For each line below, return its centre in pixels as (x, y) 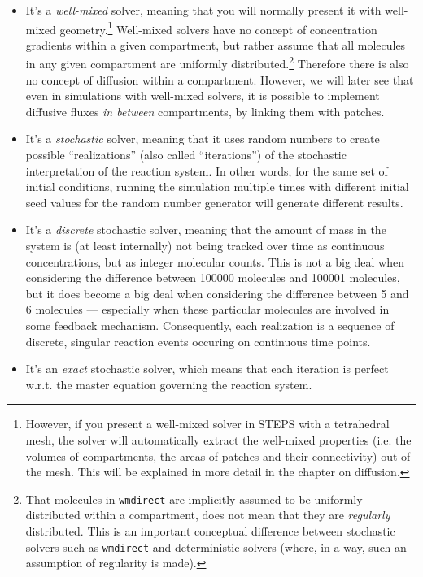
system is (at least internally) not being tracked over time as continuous (205, 246)
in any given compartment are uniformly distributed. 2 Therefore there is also (217, 63)
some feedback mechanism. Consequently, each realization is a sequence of (210, 325)
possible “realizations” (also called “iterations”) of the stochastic (186, 155)
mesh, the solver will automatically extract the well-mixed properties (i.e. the (218, 439)
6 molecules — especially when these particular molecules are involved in (207, 309)
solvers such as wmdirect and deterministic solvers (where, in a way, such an (216, 547)
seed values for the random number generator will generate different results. (214, 202)
